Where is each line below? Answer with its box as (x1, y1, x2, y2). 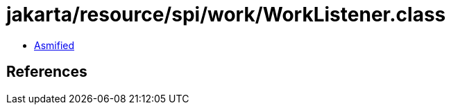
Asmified (34, 39, 75, 51)
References (6, 63, 87, 81)
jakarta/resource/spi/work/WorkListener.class (6, 3, 446, 26)
